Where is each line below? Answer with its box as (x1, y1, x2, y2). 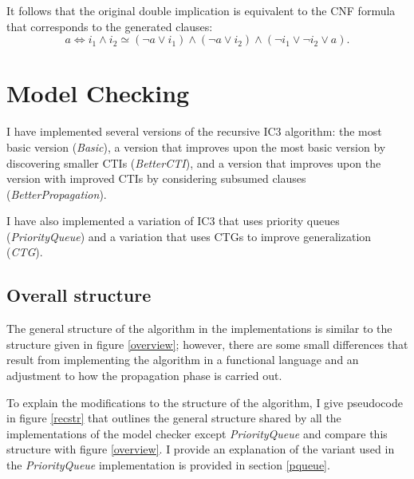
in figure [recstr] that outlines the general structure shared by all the (6, 410, 341, 426)
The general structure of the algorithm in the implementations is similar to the (6, 320, 392, 337)
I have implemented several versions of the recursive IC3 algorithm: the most (6, 123, 382, 140)
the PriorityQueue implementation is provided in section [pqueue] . (6, 457, 330, 473)
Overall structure (6, 283, 152, 307)
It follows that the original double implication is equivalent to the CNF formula (6, 2, 396, 18)
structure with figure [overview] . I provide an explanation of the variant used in (6, 441, 395, 457)
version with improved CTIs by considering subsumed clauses (6, 170, 306, 187)
